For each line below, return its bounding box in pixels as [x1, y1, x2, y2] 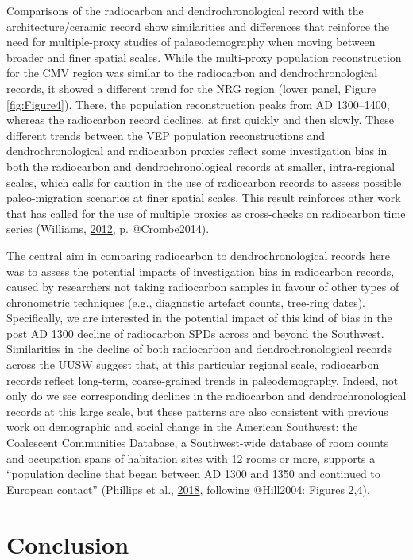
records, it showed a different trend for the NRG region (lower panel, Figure [6, 80, 376, 96]
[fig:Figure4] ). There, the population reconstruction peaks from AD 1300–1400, [6, 95, 390, 112]
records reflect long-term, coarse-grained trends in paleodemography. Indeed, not [6, 371, 399, 388]
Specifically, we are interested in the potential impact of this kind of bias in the [6, 309, 392, 326]
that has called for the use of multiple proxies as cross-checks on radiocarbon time [6, 204, 406, 221]
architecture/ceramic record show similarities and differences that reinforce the [6, 17, 390, 34]
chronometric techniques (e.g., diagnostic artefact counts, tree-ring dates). [6, 294, 365, 310]
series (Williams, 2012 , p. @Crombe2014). [6, 220, 210, 237]
